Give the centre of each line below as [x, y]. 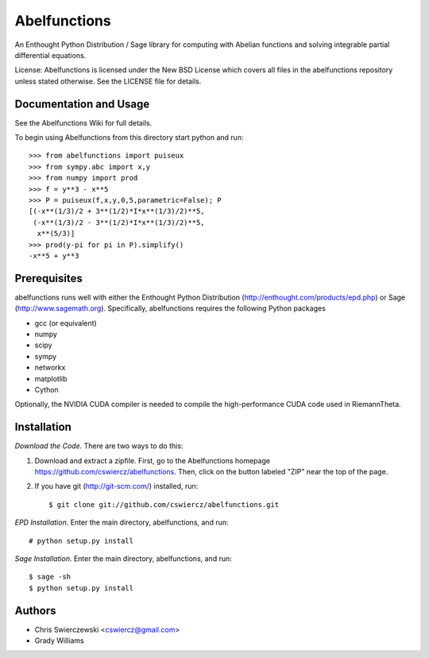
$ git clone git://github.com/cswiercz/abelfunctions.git [164, 504]
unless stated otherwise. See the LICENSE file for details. [108, 81]
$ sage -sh [50, 577]
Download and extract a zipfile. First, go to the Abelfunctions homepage [152, 460]
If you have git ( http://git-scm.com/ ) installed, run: [116, 486]
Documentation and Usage [82, 104]
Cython [46, 389]
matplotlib [51, 378]
